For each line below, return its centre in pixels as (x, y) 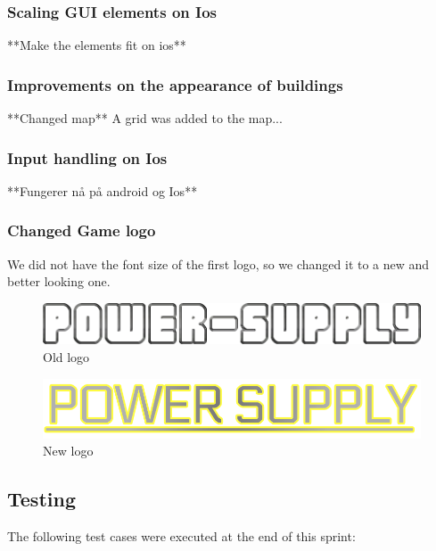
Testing (41, 499)
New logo (68, 451)
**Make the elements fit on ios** (97, 45)
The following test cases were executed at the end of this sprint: (181, 535)
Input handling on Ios (87, 157)
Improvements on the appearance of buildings (175, 84)
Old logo (66, 356)
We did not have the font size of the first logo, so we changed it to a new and (218, 263)
